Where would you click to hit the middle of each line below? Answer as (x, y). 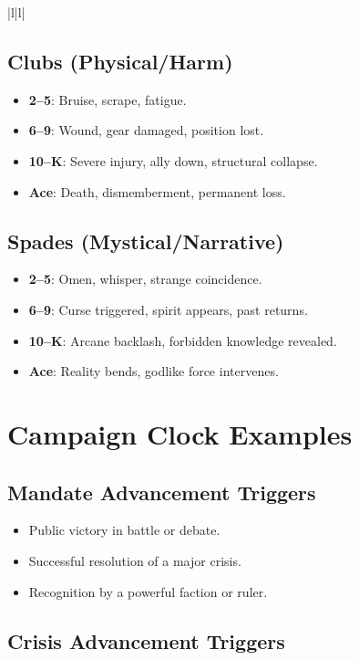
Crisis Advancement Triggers (146, 640)
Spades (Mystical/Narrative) (146, 241)
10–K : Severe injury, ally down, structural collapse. (173, 160)
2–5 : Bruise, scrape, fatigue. (108, 99)
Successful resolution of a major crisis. (135, 560)
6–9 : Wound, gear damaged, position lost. (146, 130)
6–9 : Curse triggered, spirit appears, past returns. (168, 309)
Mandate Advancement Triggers (162, 492)
